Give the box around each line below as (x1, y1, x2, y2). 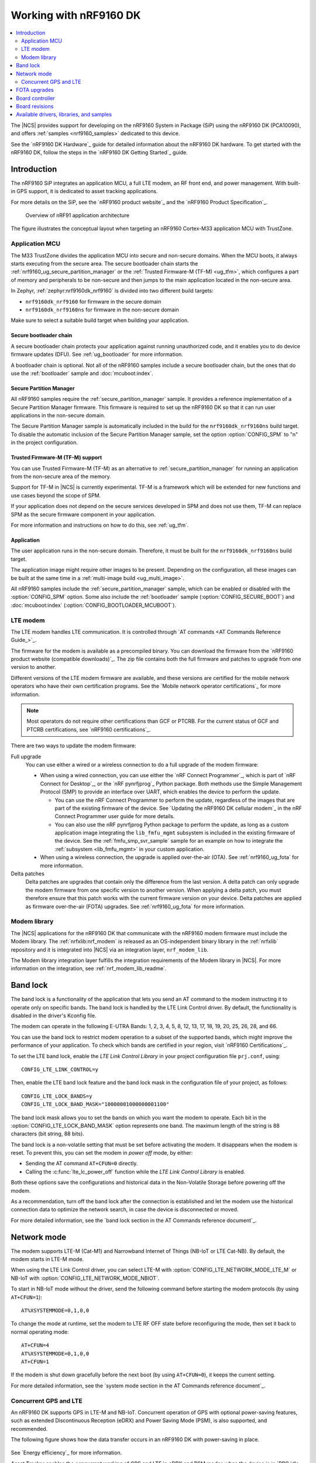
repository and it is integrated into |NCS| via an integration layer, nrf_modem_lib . (11, 946, 209, 953)
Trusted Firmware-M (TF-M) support (11, 454, 102, 461)
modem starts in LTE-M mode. (11, 1256, 84, 1263)
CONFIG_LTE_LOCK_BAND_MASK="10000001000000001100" (21, 1101, 170, 1108)
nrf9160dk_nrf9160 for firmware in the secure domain (25, 298, 162, 305)
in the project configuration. (11, 439, 78, 446)
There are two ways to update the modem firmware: (11, 742, 137, 749)
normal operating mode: (11, 1328, 70, 1335)
